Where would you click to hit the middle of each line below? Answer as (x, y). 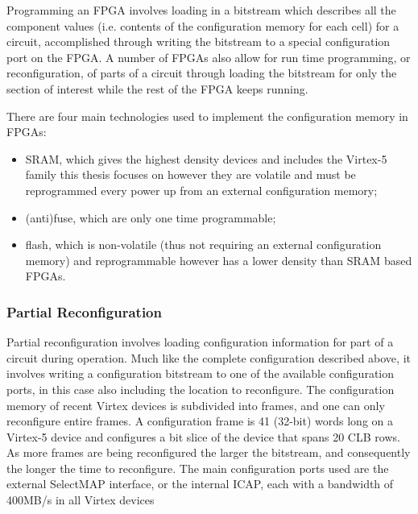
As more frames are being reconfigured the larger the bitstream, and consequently (209, 452)
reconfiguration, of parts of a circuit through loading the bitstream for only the (202, 73)
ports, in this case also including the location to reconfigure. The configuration (201, 389)
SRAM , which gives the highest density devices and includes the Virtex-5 (206, 158)
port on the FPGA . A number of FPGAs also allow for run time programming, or (209, 57)
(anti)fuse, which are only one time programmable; (151, 217)
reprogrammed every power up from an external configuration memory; (201, 190)
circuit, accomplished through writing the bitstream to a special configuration (199, 41)
